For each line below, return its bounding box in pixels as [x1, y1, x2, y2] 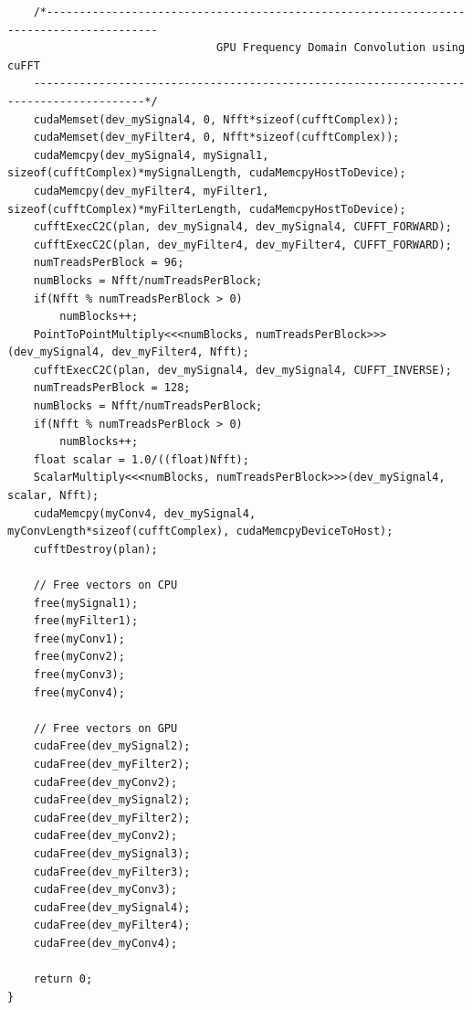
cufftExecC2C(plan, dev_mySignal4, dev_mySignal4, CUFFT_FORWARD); [33, 220, 452, 234]
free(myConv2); [33, 650, 125, 664]
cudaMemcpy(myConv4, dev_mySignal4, [33, 506, 257, 520]
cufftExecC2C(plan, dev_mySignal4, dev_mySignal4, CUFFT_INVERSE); [33, 363, 452, 377]
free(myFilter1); [33, 614, 139, 628]
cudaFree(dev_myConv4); [33, 936, 178, 950]
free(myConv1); [33, 632, 125, 645]
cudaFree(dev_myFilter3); [33, 865, 191, 878]
